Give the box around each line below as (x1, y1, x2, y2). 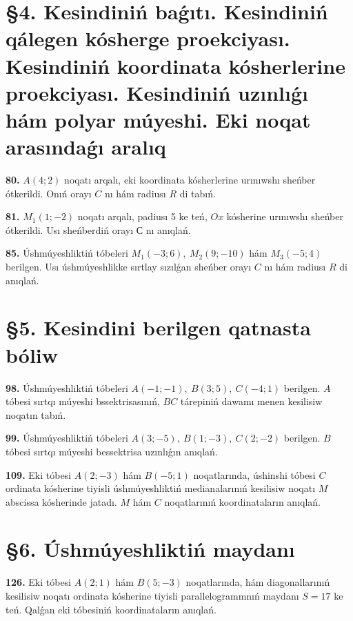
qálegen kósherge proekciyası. (6, 24, 290, 52)
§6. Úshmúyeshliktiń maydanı (6, 535, 295, 563)
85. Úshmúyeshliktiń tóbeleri (6, 246, 128, 260)
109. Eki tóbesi (6, 467, 72, 482)
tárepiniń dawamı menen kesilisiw (180, 394, 323, 408)
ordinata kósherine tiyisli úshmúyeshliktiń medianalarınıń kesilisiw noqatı (6, 481, 316, 495)
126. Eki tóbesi (6, 575, 72, 589)
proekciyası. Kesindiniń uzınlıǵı (6, 78, 309, 106)
